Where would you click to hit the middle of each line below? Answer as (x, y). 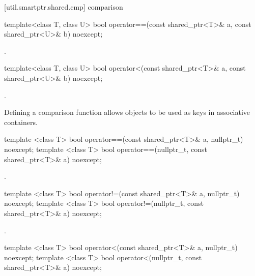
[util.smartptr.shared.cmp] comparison (64, 7)
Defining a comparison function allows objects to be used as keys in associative (127, 112)
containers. (21, 122)
